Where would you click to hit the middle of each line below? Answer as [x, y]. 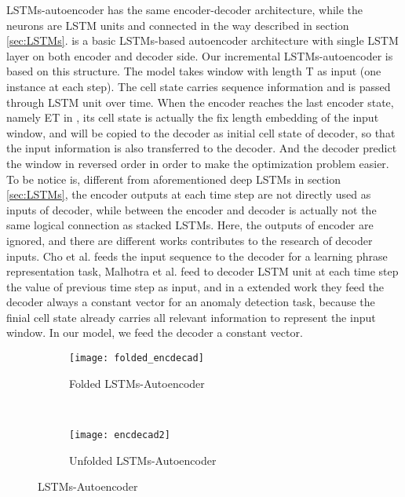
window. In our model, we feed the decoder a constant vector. [155, 333]
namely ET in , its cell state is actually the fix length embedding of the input [193, 117]
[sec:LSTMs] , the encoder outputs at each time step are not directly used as [189, 194]
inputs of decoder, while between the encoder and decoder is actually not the [192, 209]
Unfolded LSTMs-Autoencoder [143, 460]
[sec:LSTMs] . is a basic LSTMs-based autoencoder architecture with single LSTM [202, 40]
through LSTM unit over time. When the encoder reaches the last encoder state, [200, 102]
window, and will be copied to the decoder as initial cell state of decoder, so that [201, 132]
